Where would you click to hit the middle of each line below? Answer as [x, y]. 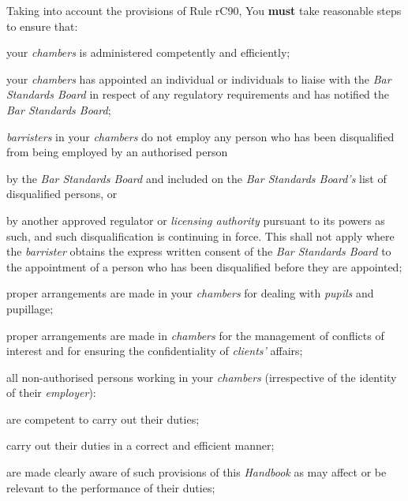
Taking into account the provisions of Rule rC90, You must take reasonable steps [204, 10]
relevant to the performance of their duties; [111, 487]
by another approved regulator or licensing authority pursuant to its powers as [196, 220]
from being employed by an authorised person [117, 152]
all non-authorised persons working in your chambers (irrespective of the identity [202, 377]
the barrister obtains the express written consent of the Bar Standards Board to [199, 251]
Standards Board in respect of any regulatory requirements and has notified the [198, 94]
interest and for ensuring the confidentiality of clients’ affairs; [155, 351]
